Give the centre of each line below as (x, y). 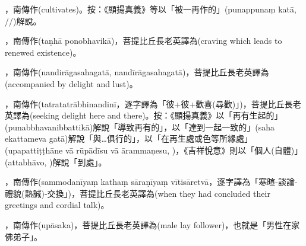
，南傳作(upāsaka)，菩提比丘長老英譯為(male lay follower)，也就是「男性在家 (152, 224)
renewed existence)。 (43, 52)
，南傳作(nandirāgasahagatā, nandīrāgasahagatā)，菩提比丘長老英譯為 (137, 72)
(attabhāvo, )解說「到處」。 (56, 162)
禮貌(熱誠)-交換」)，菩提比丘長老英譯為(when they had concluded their (138, 193)
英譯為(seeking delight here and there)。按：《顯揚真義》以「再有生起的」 (144, 115)
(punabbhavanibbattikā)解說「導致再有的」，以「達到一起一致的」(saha (140, 127)
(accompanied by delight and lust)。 (71, 83)
